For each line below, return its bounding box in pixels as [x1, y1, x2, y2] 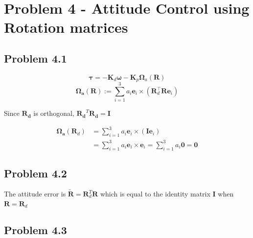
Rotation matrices [4, 17, 128, 37]
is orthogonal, [33, 108, 74, 118]
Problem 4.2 [4, 165, 67, 180]
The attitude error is [4, 189, 66, 199]
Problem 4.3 [4, 222, 67, 237]
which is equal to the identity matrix [100, 189, 210, 199]
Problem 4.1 [4, 50, 67, 65]
